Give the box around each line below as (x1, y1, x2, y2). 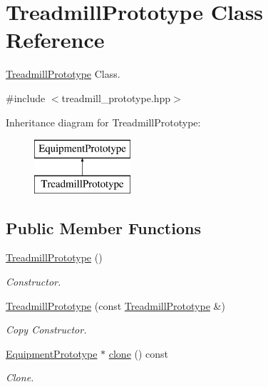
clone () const (108, 346, 169, 361)
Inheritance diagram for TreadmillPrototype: (6, 114, 201, 129)
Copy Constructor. (6, 322, 87, 337)
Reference (6, 25, 105, 54)
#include (6, 90, 46, 105)
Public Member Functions (6, 216, 201, 238)
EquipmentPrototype (6, 346, 98, 361)
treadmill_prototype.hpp (61, 90, 171, 105)
